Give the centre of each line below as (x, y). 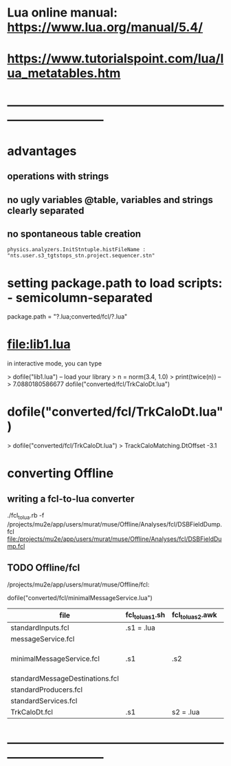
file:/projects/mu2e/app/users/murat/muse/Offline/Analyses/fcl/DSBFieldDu (114, 539)
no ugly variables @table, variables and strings (110, 200)
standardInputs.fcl (40, 628)
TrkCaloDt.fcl (32, 712)
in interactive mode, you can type (54, 363)
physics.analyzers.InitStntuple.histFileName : (77, 250)
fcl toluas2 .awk (195, 615)
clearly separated (46, 210)
